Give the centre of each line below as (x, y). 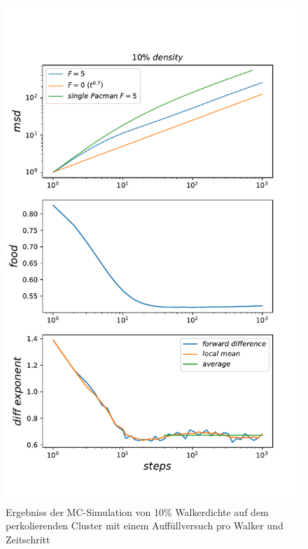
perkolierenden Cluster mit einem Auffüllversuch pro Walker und (145, 525)
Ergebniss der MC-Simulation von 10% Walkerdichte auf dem (137, 511)
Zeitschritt (28, 539)
